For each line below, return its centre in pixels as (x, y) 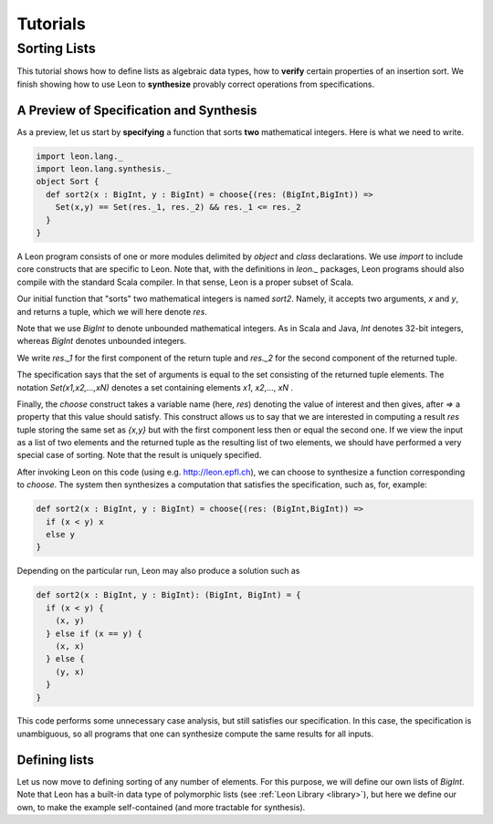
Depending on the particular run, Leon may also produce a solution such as (158, 571)
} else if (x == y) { (94, 633)
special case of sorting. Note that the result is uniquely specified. (139, 455)
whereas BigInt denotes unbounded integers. (102, 341)
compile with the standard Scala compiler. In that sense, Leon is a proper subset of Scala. (185, 282)
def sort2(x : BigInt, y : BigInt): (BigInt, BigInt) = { (168, 595)
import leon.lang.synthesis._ (104, 169)
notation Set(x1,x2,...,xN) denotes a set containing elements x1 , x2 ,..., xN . (155, 387)
